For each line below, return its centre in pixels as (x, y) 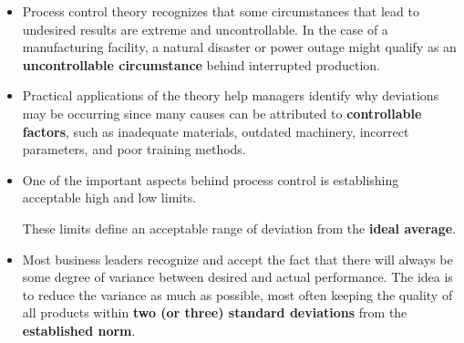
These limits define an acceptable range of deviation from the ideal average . (239, 228)
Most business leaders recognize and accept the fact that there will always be (237, 259)
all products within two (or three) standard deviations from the (215, 312)
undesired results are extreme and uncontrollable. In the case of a (205, 29)
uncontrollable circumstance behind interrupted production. (201, 64)
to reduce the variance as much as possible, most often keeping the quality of (237, 294)
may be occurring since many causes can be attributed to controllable (222, 113)
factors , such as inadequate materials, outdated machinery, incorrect (216, 131)
